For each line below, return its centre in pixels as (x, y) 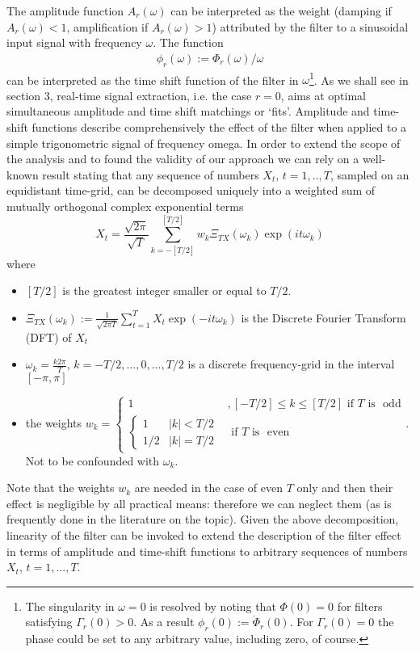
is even (271, 433)
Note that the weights (61, 488)
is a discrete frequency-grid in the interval (291, 364)
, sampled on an (370, 174)
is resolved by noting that (213, 606)
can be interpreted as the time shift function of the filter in (153, 80)
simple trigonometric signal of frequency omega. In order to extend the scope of (204, 143)
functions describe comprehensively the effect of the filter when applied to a (219, 127)
